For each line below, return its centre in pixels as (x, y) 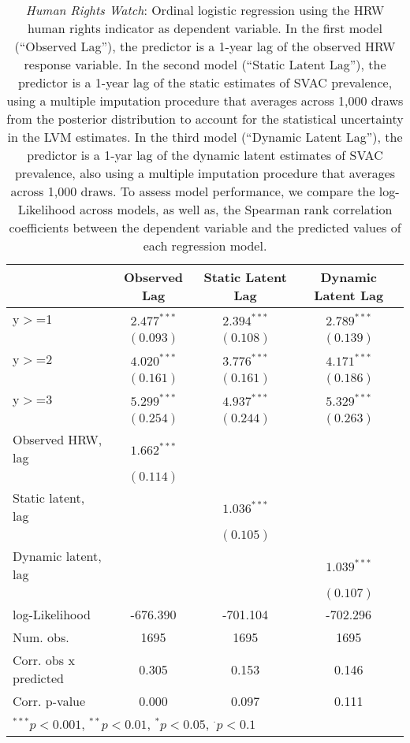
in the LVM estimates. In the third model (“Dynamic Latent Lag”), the (205, 137)
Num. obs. (41, 637)
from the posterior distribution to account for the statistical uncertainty (205, 119)
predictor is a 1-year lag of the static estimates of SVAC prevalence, (205, 82)
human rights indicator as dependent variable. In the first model (205, 28)
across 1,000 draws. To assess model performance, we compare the (193, 191)
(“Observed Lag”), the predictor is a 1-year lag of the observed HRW (205, 46)
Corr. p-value (49, 701)
